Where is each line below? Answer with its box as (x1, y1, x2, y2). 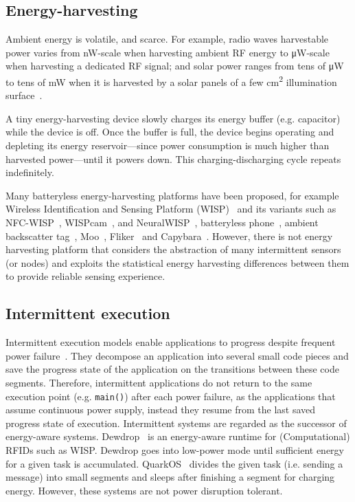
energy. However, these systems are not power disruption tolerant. (5, 483, 283, 497)
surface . (5, 88, 43, 102)
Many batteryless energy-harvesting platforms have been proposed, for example (5, 188, 339, 202)
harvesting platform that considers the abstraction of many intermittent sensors (5, 242, 341, 257)
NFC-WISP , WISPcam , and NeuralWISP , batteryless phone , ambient (5, 215, 319, 229)
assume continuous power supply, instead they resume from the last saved (5, 402, 316, 417)
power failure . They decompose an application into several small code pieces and (5, 348, 349, 362)
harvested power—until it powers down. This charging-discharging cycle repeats (5, 151, 341, 166)
